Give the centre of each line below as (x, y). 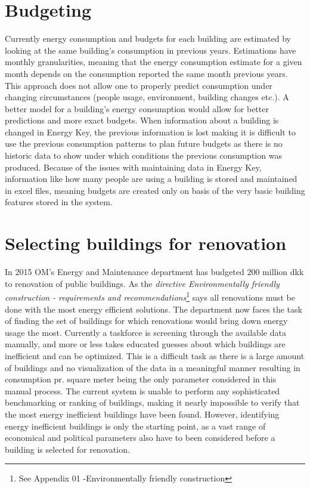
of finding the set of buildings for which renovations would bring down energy (146, 321)
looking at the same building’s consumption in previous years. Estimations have (151, 50)
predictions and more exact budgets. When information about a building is (142, 120)
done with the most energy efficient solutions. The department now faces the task (154, 309)
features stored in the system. (59, 202)
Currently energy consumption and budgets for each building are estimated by (148, 38)
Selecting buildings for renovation (146, 243)
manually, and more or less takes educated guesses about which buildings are (145, 344)
